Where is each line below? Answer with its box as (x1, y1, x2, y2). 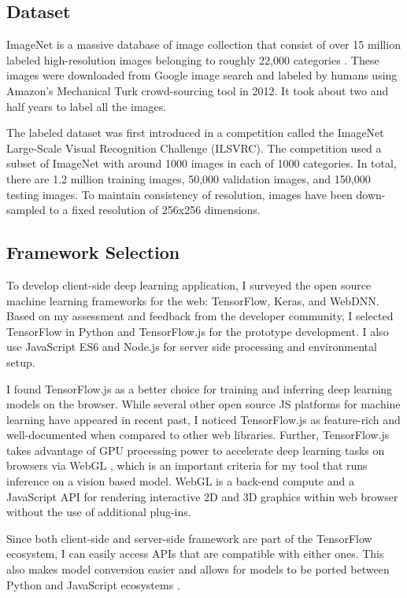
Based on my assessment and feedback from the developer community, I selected (6, 308, 394, 324)
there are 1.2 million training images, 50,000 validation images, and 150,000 (6, 170, 371, 186)
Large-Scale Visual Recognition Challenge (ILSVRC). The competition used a (6, 139, 382, 156)
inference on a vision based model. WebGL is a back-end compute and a (6, 473, 354, 489)
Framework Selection (6, 240, 180, 264)
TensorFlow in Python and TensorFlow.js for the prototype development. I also (6, 323, 389, 339)
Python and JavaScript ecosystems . (6, 576, 180, 592)
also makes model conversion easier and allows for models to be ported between (6, 561, 390, 578)
